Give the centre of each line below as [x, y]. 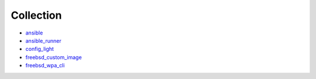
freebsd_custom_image [54, 57]
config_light [39, 49]
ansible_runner [43, 40]
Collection [36, 15]
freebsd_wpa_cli [45, 66]
